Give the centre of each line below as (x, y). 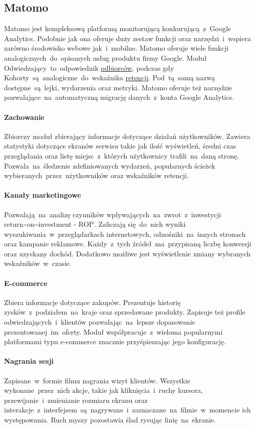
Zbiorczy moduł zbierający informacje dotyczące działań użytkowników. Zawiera (127, 136)
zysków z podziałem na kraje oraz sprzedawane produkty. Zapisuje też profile (125, 312)
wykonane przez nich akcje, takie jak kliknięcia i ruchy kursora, (103, 390)
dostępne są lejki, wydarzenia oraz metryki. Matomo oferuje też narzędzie (118, 87)
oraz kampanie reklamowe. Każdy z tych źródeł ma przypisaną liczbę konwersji (128, 244)
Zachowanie (24, 117)
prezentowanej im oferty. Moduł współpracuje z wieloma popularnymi (113, 331)
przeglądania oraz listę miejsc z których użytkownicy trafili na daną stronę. (122, 155)
